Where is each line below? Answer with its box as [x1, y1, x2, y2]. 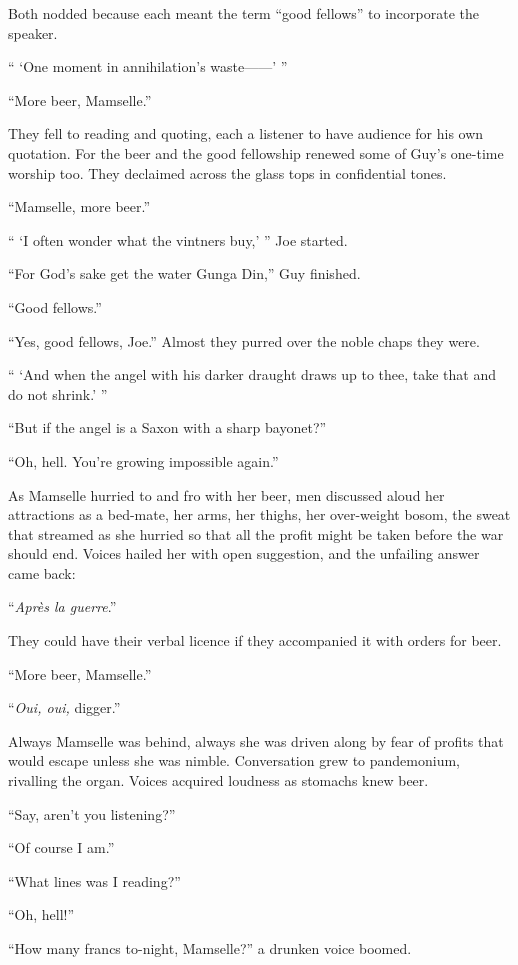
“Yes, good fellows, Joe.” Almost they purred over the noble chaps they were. [8, 330, 480, 351]
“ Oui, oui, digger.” [8, 697, 121, 718]
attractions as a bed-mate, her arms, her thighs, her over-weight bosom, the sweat [8, 504, 511, 525]
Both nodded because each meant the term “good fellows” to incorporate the [8, 3, 479, 23]
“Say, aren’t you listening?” [8, 803, 176, 824]
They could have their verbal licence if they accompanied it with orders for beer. [8, 630, 502, 651]
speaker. [8, 22, 58, 43]
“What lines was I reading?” [8, 870, 181, 891]
